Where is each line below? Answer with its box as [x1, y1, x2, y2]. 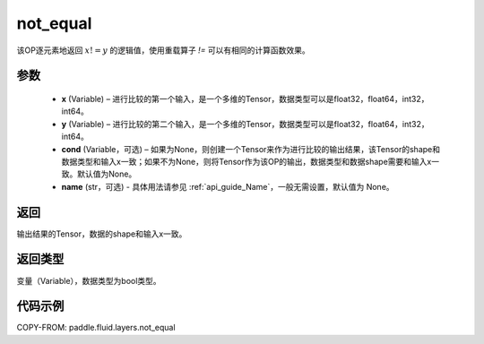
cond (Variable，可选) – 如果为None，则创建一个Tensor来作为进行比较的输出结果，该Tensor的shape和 [61, 143, 441, 154]
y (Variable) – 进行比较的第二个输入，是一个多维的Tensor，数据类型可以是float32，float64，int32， [61, 118, 429, 129]
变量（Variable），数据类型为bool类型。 [16, 275, 161, 286]
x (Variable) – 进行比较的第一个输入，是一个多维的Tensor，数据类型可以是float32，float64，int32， [61, 93, 429, 104]
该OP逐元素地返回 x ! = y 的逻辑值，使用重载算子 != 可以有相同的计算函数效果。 [16, 45, 311, 56]
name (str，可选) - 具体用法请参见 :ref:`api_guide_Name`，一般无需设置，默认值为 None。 [61, 181, 394, 192]
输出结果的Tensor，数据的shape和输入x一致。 [16, 228, 187, 239]
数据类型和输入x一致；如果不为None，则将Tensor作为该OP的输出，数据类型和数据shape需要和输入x [61, 156, 432, 167]
